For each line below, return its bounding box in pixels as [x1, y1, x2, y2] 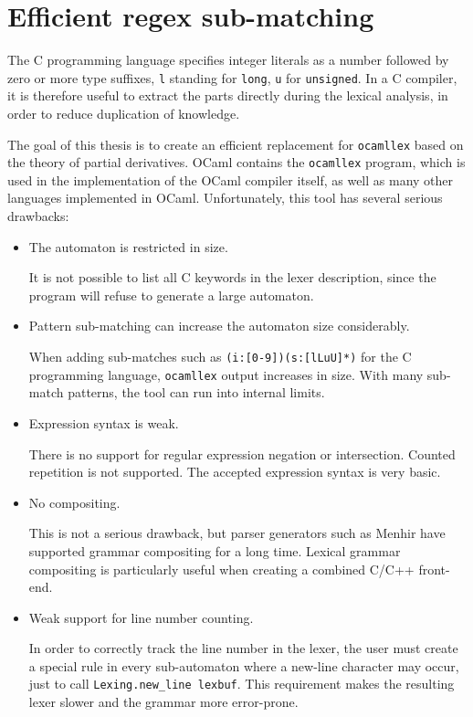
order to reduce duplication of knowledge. [7, 103, 240, 122]
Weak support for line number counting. [28, 607, 254, 627]
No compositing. [28, 492, 121, 511]
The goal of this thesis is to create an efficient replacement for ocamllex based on [7, 134, 464, 153]
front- [418, 559, 450, 578]
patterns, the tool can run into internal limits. [68, 383, 325, 402]
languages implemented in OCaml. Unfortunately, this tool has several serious [7, 188, 443, 207]
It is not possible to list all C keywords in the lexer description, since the [28, 268, 436, 287]
